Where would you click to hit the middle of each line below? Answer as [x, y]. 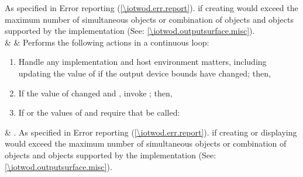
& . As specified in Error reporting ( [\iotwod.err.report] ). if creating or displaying [151, 132]
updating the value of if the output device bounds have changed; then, [144, 73]
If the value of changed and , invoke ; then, [95, 93]
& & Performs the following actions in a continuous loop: [107, 42]
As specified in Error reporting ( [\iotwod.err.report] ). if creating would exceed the [151, 8]
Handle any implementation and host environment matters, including [142, 62]
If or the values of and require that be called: [99, 112]
